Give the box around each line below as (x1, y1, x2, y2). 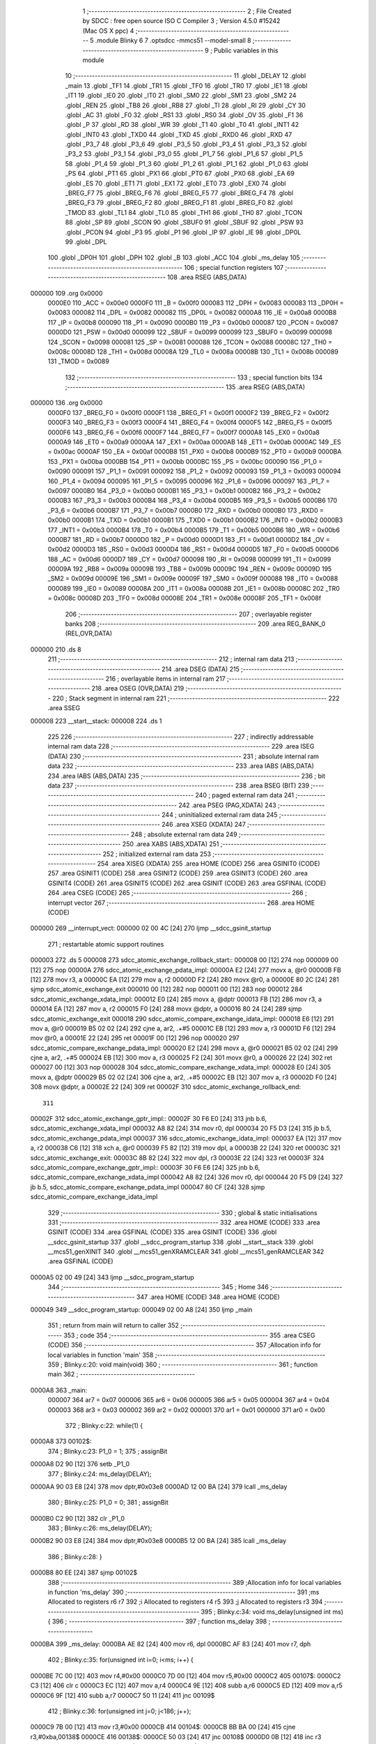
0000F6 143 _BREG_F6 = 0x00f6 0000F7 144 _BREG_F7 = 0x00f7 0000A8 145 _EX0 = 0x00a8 (47, 428, 320, 436)
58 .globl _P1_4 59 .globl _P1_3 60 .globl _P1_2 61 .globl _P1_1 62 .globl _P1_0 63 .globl (65, 159, 309, 167)
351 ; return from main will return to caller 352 (47, 1321, 179, 1330)
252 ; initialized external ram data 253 (102, 850, 212, 858)
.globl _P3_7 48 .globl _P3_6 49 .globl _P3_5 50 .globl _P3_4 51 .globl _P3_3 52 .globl (65, 140, 307, 149)
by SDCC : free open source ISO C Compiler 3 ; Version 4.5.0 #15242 (82, 17, 281, 25)
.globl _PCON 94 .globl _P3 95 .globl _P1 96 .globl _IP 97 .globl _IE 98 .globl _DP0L (65, 227, 301, 236)
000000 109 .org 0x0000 (30, 289, 103, 297)
